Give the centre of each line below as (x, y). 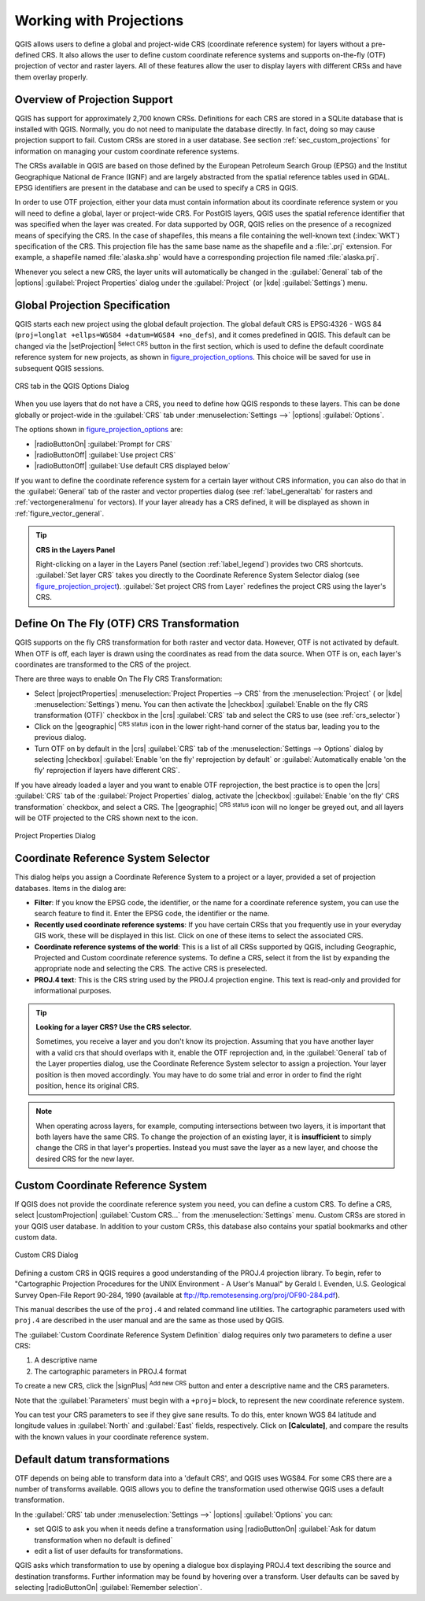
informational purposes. (73, 991)
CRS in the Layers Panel (76, 549)
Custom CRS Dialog (46, 1255)
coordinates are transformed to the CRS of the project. (103, 664)
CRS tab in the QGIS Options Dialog (72, 386)
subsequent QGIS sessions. (59, 368)
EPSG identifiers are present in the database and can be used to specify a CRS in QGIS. (156, 187)
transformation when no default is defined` (103, 1540)
